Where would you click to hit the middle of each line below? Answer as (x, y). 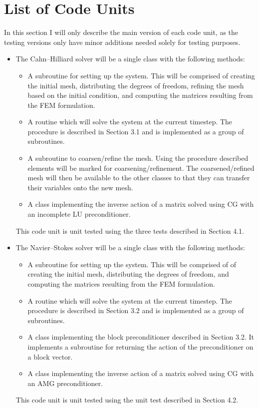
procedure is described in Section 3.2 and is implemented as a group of (136, 310)
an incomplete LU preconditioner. (79, 214)
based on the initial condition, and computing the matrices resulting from (140, 95)
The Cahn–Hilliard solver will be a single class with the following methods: (130, 59)
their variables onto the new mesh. (80, 187)
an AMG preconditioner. (65, 383)
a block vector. (50, 356)
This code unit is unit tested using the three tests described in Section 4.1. (130, 230)
